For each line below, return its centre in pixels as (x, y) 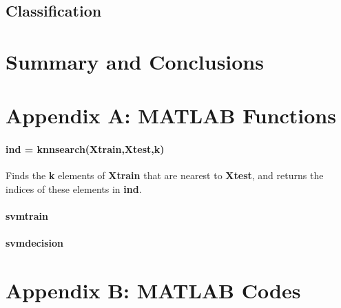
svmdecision (35, 243)
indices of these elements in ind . (74, 188)
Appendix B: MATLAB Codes (153, 290)
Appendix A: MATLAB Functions (171, 115)
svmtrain (27, 216)
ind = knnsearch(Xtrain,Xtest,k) (85, 149)
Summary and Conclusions (135, 61)
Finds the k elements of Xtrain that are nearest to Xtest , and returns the (165, 175)
